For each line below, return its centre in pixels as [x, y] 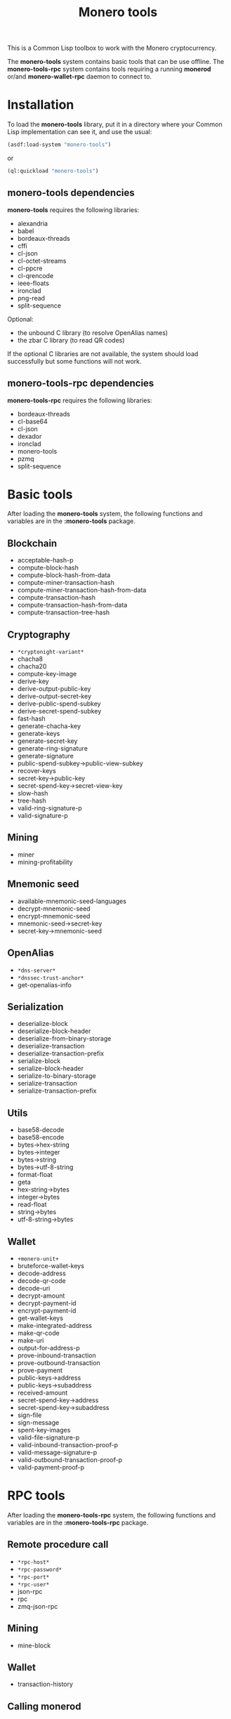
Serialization [35, 1007]
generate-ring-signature [52, 749]
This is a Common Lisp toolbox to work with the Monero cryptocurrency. [112, 48]
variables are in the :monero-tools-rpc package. [78, 1522]
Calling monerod [44, 1706]
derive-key [33, 681]
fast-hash [31, 719]
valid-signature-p [42, 816]
